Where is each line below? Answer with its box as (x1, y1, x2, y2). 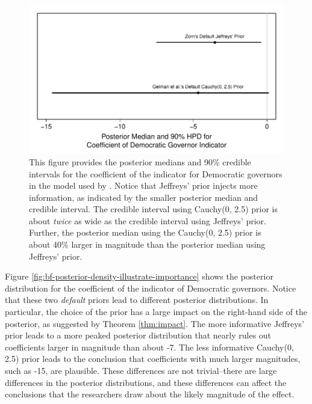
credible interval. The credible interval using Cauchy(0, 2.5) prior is (29, 203, 278, 215)
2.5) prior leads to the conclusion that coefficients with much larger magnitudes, (5, 352, 301, 365)
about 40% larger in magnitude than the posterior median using (29, 238, 266, 251)
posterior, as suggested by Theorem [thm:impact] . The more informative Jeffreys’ (5, 317, 305, 329)
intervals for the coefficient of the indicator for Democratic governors (29, 167, 282, 180)
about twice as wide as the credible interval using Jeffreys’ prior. (29, 214, 266, 227)
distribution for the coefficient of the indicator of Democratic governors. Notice (5, 281, 296, 294)
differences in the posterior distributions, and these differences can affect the (5, 376, 287, 388)
